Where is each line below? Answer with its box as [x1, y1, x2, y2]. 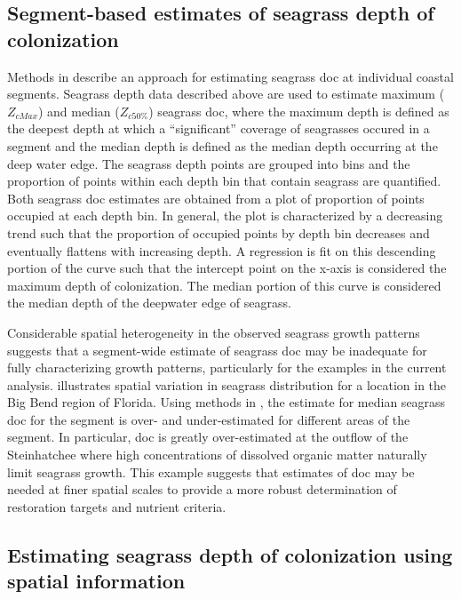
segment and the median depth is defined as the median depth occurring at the [7, 136, 438, 155]
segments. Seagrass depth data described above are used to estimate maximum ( [7, 84, 445, 103]
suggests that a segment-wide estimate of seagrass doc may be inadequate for [7, 340, 427, 359]
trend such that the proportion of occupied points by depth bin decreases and [7, 223, 430, 242]
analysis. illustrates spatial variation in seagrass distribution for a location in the [7, 375, 447, 394]
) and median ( [37, 101, 120, 120]
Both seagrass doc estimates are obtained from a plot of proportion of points [7, 188, 425, 207]
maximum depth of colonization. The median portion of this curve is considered [7, 276, 441, 294]
